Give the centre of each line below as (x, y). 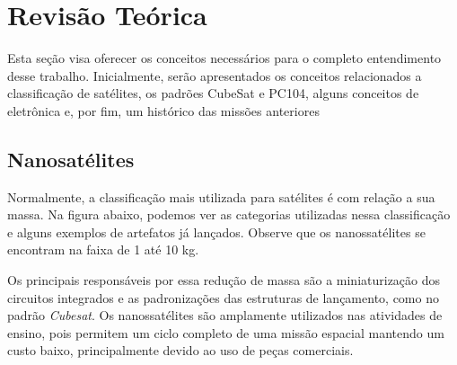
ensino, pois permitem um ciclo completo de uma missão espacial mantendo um (226, 332)
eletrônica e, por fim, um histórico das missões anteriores (163, 110)
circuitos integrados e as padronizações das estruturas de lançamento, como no (223, 297)
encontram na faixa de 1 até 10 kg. (103, 249)
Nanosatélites (71, 159)
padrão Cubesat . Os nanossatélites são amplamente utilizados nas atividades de (225, 315)
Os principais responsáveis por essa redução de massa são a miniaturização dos (224, 280)
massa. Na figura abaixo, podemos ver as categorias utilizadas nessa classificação (229, 214)
